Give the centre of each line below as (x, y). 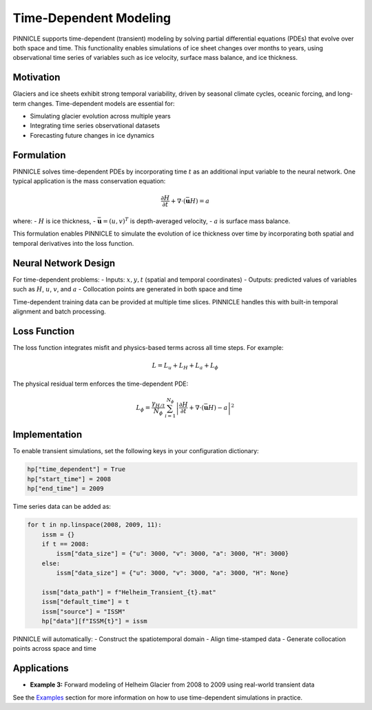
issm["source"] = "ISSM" (84, 612)
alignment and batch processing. (59, 311)
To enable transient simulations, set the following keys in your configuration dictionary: (136, 451)
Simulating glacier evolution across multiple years (101, 116)
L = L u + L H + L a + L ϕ (185, 366)
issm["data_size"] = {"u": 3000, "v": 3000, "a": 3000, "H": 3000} (173, 554)
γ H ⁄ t (158, 404)
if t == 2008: (65, 544)
